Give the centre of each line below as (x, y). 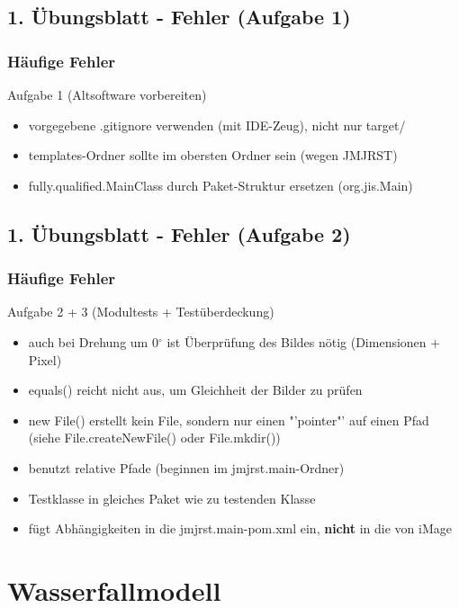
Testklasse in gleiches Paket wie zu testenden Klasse (172, 498)
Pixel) (45, 359)
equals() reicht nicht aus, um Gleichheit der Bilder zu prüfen (195, 390)
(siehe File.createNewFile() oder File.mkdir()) (154, 438)
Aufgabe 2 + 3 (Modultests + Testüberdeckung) (141, 312)
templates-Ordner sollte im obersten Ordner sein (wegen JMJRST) (213, 155)
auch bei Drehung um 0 (93, 341)
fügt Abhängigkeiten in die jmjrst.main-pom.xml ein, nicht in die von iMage (240, 528)
